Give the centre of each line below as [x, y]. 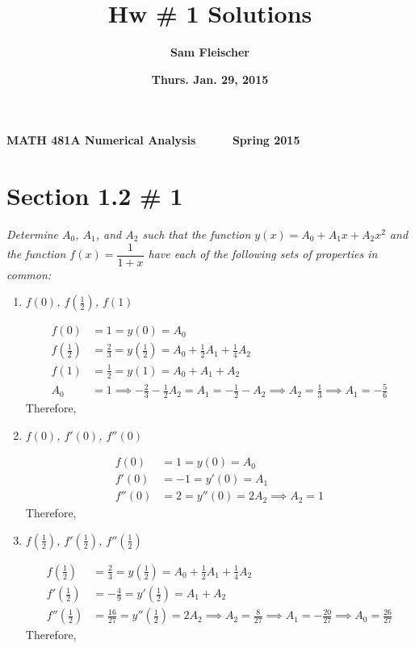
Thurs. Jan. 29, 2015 [210, 79]
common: [29, 274]
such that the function [197, 234]
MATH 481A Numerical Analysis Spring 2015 [153, 140]
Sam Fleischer [210, 52]
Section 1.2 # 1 [95, 196]
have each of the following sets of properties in [263, 254]
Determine [33, 234]
